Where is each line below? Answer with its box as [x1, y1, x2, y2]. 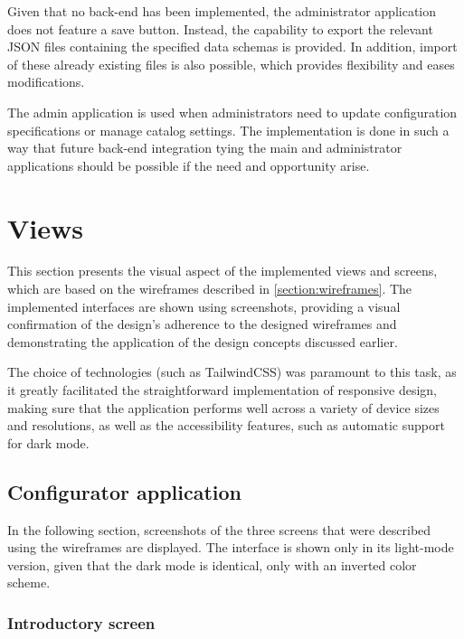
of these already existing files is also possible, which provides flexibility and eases [7, 54, 455, 73]
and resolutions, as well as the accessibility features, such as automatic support [7, 416, 445, 435]
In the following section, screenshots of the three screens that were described [7, 520, 431, 539]
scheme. [7, 573, 51, 592]
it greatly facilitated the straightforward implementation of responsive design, [7, 381, 437, 399]
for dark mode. [7, 433, 90, 452]
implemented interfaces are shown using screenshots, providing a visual [7, 296, 401, 315]
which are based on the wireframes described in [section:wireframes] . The [7, 279, 412, 298]
